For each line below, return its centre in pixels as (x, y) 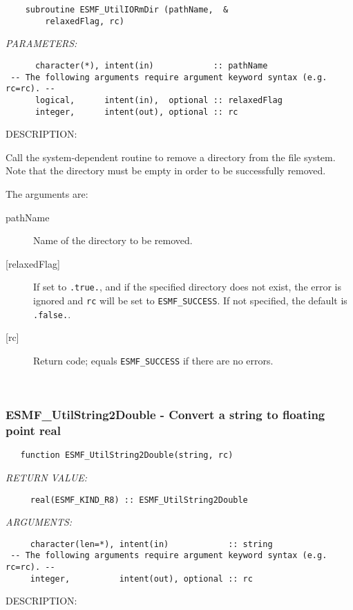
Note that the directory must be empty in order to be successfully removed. (166, 170)
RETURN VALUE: (47, 477)
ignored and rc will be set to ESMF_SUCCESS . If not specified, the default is (190, 300)
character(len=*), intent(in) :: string (151, 544)
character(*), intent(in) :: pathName (151, 65)
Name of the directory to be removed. (113, 240)
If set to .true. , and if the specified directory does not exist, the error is (188, 287)
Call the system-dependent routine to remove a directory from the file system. (171, 157)
